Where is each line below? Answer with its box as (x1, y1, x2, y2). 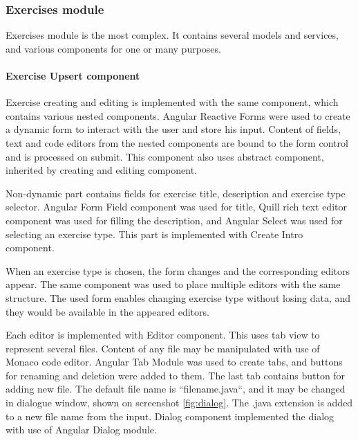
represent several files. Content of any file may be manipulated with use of (6, 341, 320, 355)
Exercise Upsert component (6, 69, 140, 82)
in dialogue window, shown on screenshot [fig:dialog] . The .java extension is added (6, 395, 353, 410)
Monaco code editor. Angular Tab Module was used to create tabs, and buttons (6, 354, 343, 369)
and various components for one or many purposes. (6, 41, 221, 55)
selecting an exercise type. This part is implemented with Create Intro (6, 226, 303, 241)
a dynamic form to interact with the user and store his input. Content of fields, (6, 122, 341, 136)
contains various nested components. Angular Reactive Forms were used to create (6, 108, 350, 123)
